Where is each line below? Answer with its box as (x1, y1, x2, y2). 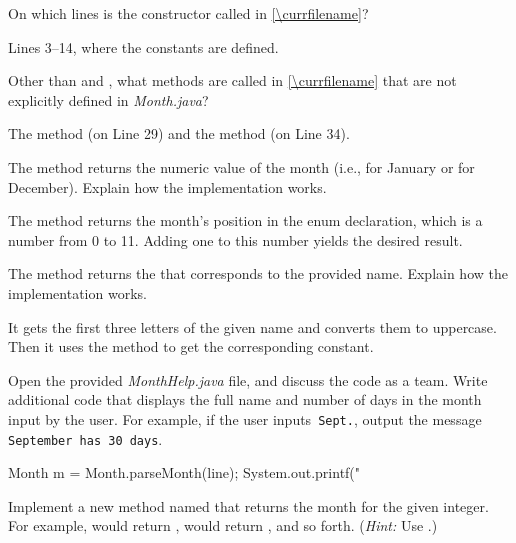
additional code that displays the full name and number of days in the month (8, 389, 482, 410)
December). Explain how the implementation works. (8, 176, 327, 197)
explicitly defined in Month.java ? (8, 89, 209, 110)
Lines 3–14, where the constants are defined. (8, 36, 279, 57)
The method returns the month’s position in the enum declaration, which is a (8, 210, 483, 231)
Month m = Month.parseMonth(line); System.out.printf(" (8, 462, 361, 483)
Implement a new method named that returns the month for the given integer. (8, 495, 489, 516)
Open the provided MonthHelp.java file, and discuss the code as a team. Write (8, 369, 488, 390)
